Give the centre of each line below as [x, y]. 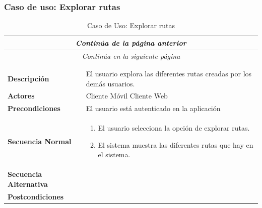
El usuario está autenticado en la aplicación [153, 108]
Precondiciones [34, 108]
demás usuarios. [110, 83]
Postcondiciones [36, 196]
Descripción [28, 78]
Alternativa [28, 184]
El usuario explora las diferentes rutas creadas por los [169, 73]
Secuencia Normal [40, 141]
